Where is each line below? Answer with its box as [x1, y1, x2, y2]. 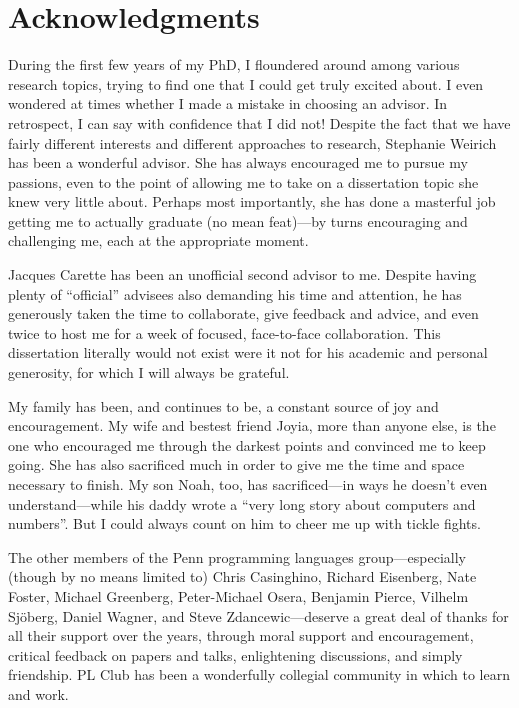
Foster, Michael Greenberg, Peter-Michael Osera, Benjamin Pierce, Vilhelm [8, 585, 469, 606]
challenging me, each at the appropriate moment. [8, 230, 309, 251]
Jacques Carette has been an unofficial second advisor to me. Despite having [8, 264, 477, 285]
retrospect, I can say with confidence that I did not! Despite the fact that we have [8, 112, 511, 133]
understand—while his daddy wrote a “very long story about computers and [8, 493, 476, 514]
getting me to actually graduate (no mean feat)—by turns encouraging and [8, 210, 468, 231]
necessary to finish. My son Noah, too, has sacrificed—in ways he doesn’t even [8, 474, 488, 494]
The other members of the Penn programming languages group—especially [8, 546, 466, 567]
